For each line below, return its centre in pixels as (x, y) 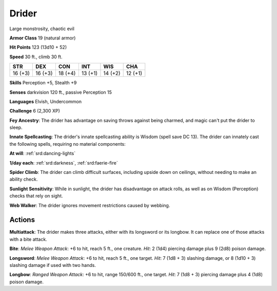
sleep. (16, 127)
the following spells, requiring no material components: (67, 144)
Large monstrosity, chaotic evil (42, 29)
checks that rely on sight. (36, 196)
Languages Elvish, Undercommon (46, 101)
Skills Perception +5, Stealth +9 (43, 83)
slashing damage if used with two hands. (53, 265)
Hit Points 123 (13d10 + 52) (38, 47)
